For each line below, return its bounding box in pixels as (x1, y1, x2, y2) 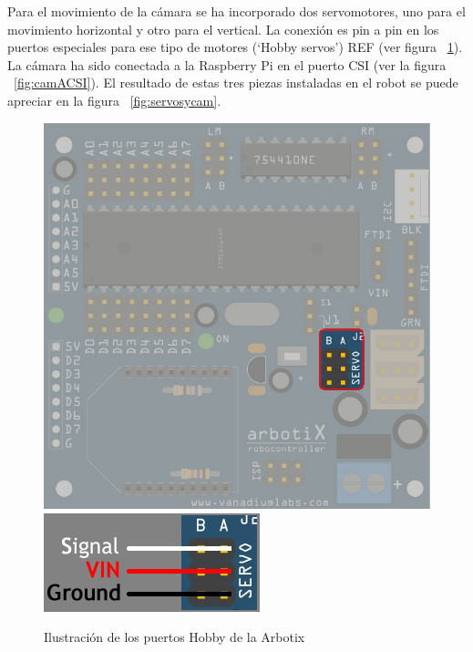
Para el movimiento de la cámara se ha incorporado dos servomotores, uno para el (7, 2, 466, 20)
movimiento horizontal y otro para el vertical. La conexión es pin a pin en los (7, 19, 439, 38)
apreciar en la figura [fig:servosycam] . (7, 90, 221, 109)
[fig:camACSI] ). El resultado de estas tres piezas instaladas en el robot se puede (14, 73, 458, 92)
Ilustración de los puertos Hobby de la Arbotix (44, 627, 305, 647)
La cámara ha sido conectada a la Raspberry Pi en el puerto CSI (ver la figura (7, 55, 447, 74)
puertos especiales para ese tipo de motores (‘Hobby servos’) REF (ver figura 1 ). (7, 37, 463, 57)
